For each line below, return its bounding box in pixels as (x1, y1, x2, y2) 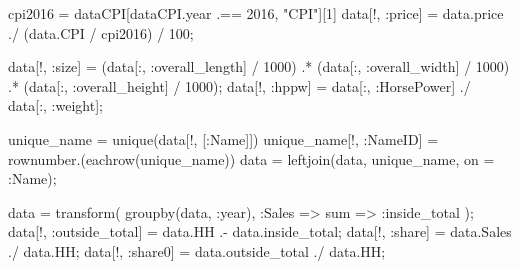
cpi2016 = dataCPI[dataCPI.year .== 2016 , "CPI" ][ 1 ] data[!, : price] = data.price (8, 3, 504, 23)
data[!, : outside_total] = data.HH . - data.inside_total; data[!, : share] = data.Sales (8, 221, 512, 242)
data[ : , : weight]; (8, 95, 103, 116)
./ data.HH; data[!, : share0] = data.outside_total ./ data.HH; (8, 240, 386, 261)
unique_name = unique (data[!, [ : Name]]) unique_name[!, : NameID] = (8, 128, 439, 149)
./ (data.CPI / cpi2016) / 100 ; (8, 22, 194, 43)
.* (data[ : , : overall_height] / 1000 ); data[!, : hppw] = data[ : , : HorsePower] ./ (8, 75, 471, 96)
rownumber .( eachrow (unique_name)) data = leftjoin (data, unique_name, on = (8, 148, 495, 169)
